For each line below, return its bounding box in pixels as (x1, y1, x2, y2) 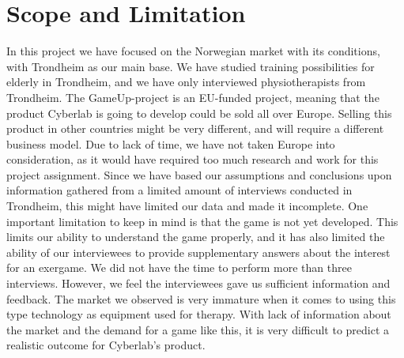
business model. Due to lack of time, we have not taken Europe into (6, 135, 335, 152)
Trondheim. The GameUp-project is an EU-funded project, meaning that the (6, 89, 379, 105)
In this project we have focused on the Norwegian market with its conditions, (6, 43, 380, 59)
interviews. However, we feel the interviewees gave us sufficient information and (6, 275, 391, 292)
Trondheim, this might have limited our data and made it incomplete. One (6, 198, 368, 214)
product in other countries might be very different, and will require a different (6, 120, 384, 137)
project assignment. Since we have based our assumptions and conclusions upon (6, 166, 392, 183)
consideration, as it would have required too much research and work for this (6, 151, 379, 168)
